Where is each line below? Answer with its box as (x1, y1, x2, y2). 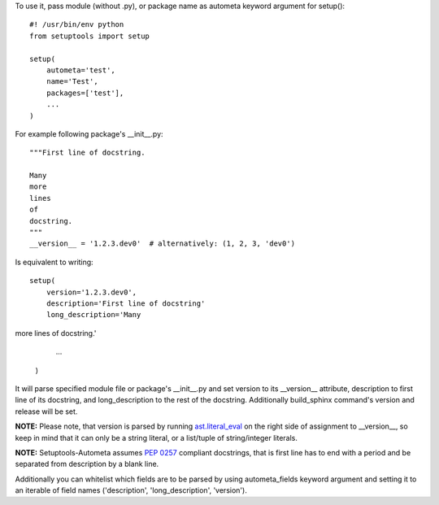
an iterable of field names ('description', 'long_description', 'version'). (15, 485, 247, 495)
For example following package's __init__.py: (15, 128, 163, 138)
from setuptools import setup (29, 31, 150, 41)
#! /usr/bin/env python (29, 20, 124, 29)
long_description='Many (46, 310, 141, 320)
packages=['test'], (46, 88, 124, 98)
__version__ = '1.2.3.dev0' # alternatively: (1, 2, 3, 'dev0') (29, 239, 296, 248)
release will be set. (15, 407, 78, 416)
